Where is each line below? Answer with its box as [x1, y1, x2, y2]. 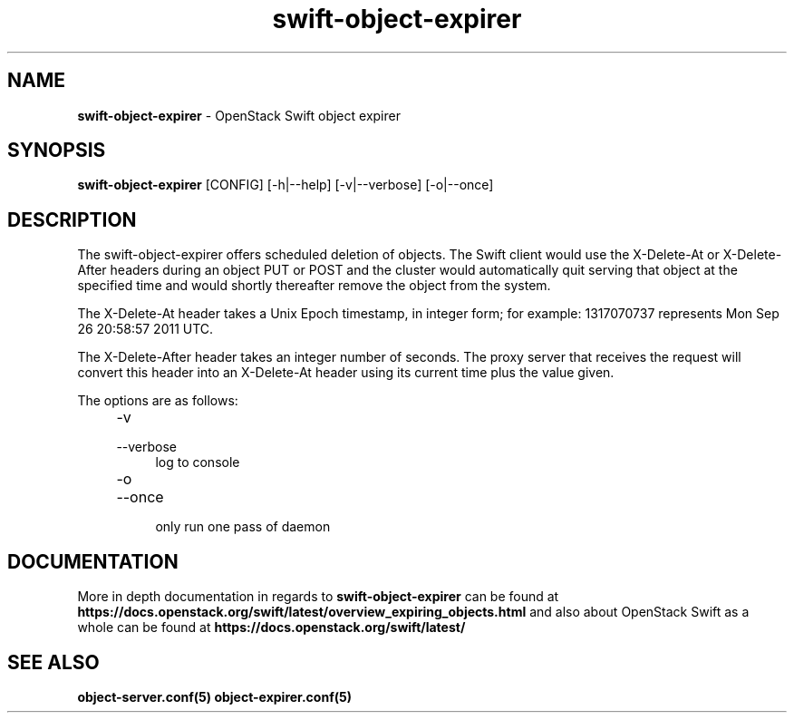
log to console [155, 454, 240, 471]
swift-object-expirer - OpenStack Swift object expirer [77, 107, 401, 123]
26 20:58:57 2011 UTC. [77, 321, 214, 337]
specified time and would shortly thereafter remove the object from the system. [77, 277, 551, 294]
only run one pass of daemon [155, 519, 331, 535]
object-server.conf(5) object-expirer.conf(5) [77, 688, 352, 705]
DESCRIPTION [7, 208, 137, 231]
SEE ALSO [7, 650, 100, 674]
